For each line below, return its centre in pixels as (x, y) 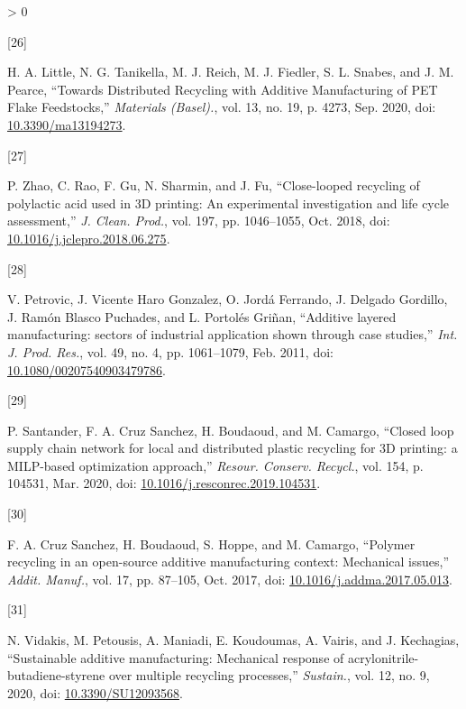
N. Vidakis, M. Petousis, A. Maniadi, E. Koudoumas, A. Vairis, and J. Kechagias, (233, 640)
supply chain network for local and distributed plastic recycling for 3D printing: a (233, 448)
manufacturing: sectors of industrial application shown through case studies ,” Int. (233, 334)
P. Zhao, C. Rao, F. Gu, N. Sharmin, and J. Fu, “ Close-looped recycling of (214, 185)
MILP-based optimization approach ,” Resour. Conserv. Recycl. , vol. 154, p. (215, 465)
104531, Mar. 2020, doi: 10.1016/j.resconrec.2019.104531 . (164, 483)
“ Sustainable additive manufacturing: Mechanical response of (176, 657)
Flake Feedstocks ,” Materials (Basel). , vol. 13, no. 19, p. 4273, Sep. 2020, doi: (222, 107)
